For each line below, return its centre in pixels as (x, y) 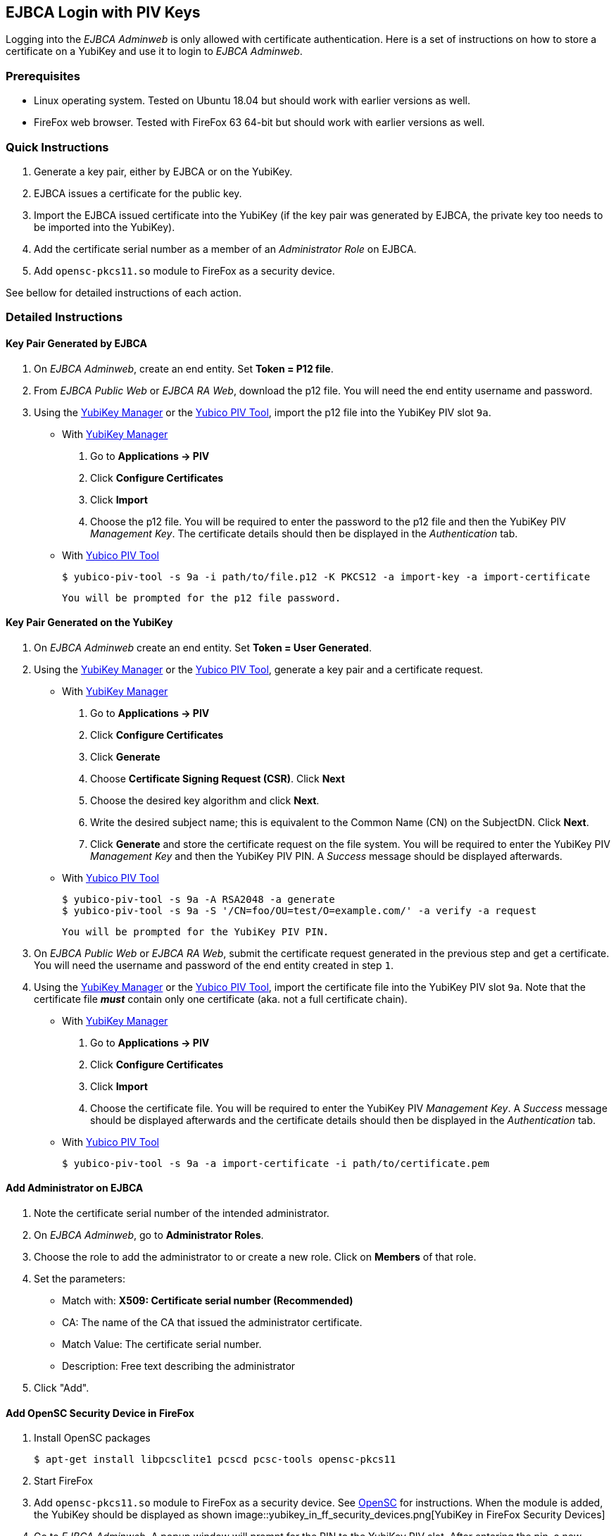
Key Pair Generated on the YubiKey (89, 623)
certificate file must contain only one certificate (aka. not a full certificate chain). (221, 999)
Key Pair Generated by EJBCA (76, 343)
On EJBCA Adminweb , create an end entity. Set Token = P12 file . (184, 368)
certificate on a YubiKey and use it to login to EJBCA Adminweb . (154, 51)
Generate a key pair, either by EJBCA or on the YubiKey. (163, 171)
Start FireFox (63, 1481)
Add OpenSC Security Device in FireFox (100, 1413)
